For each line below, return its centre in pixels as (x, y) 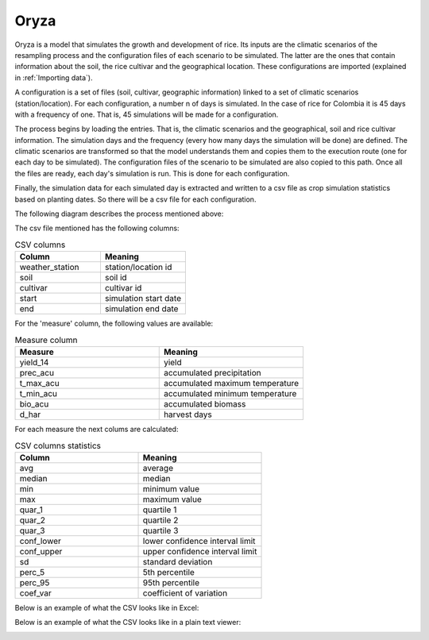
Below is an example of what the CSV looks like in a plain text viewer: (128, 623)
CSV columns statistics (58, 445)
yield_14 (34, 362)
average (158, 468)
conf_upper (41, 551)
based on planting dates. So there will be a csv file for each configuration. (135, 199)
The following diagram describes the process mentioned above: (119, 214)
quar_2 (33, 520)
